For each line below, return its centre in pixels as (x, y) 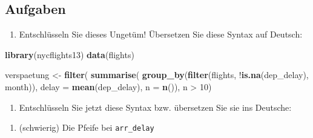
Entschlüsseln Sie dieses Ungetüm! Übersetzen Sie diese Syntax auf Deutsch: (161, 34)
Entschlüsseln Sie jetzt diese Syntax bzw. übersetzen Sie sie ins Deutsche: (155, 107)
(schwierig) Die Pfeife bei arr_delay (87, 127)
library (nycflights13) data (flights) (70, 54)
